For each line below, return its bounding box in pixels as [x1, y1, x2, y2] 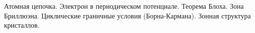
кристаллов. [4, 20, 40, 30]
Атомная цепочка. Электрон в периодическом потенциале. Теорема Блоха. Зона [4, 1, 244, 11]
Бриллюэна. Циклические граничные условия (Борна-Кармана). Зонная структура [4, 10, 251, 20]
